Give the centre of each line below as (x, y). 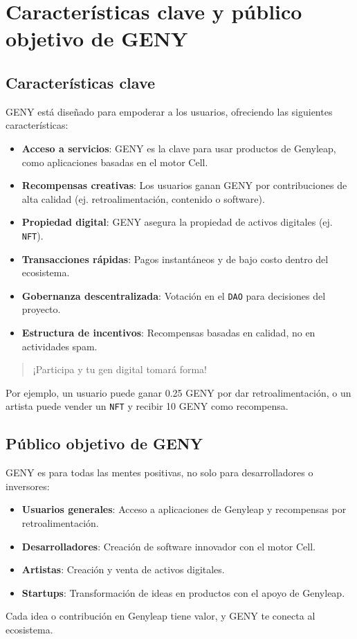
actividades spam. (59, 346)
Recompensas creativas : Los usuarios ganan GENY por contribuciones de (184, 185)
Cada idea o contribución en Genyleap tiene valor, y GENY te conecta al (161, 616)
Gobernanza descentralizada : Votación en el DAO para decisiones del (174, 295)
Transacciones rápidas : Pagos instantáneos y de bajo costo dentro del (175, 259)
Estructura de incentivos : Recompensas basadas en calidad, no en (168, 333)
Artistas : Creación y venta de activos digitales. (123, 569)
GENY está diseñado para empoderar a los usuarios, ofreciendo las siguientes (169, 111)
